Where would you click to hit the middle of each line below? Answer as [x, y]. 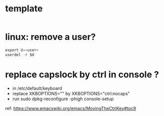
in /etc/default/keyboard [37, 88]
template [24, 9]
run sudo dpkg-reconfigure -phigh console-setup [63, 99]
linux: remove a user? [50, 37]
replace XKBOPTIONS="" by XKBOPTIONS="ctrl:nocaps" [71, 93]
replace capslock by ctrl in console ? [82, 74]
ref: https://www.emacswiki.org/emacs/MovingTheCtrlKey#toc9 [71, 108]
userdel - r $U [20, 55]
